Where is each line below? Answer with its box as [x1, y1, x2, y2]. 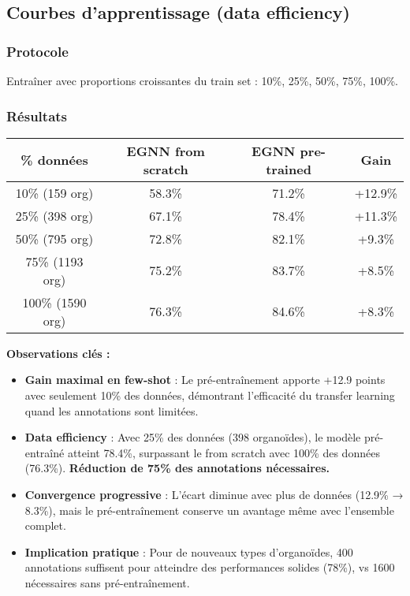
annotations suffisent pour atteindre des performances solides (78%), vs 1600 [24, 559, 395, 576]
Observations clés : [6, 345, 110, 361]
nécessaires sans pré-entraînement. [24, 574, 190, 590]
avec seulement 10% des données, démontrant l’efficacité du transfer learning [24, 387, 395, 403]
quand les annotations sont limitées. [24, 402, 199, 419]
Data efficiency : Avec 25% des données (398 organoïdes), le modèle [24, 429, 361, 445]
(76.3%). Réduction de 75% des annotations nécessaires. [24, 460, 330, 476]
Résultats [6, 106, 68, 125]
